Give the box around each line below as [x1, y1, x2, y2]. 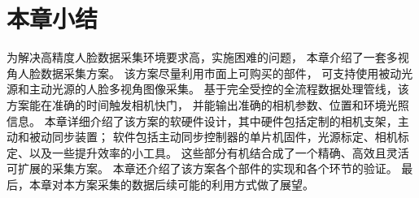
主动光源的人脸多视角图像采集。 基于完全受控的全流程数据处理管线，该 [28, 80, 409, 97]
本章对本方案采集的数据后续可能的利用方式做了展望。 [28, 175, 314, 192]
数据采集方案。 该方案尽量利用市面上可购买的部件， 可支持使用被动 [40, 64, 402, 81]
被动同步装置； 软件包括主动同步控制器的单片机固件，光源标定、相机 [28, 128, 398, 145]
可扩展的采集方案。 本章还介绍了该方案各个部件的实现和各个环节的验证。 [7, 160, 398, 177]
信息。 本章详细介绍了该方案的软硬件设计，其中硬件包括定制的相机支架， [7, 112, 398, 129]
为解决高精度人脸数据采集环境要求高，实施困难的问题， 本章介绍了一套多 [7, 49, 398, 66]
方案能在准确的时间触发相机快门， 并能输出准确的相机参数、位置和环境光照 [7, 96, 409, 113]
